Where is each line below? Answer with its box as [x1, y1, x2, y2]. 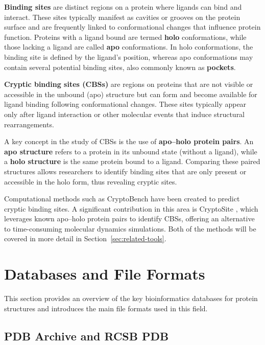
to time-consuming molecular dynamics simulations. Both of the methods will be [4, 223, 256, 234]
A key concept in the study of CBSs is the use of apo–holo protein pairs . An [4, 136, 254, 147]
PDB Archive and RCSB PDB [4, 328, 169, 343]
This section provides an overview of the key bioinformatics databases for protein [4, 293, 258, 304]
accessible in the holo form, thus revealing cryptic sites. [4, 176, 177, 187]
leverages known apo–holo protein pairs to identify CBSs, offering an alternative [4, 213, 255, 224]
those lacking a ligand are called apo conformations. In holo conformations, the [4, 41, 253, 52]
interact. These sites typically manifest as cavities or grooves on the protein [4, 11, 240, 22]
